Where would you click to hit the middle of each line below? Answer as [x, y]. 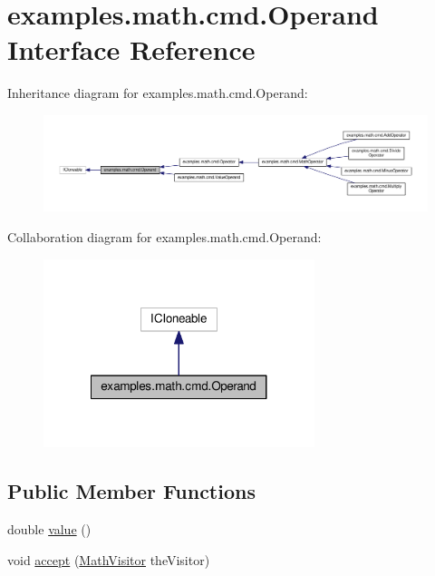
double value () [49, 529]
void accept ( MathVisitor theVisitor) [109, 559]
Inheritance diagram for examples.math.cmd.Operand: [158, 93]
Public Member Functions [131, 491]
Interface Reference [131, 49]
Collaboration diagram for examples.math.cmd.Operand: [164, 236]
